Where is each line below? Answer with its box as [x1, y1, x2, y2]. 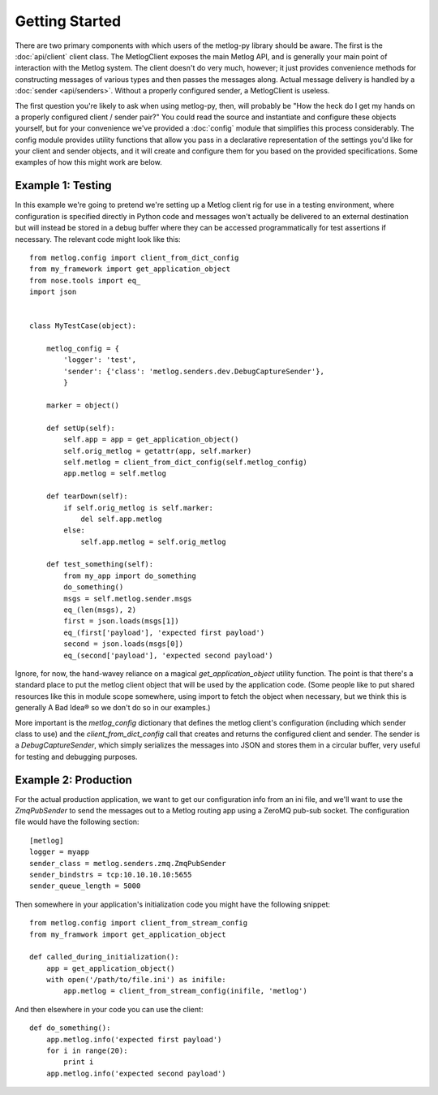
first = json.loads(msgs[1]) [63, 617, 180, 626]
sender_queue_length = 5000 [29, 882, 141, 890]
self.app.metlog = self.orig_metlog [80, 537, 226, 546]
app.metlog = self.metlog [63, 469, 166, 478]
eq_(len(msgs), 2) [63, 606, 137, 614]
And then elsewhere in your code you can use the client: [15, 1004, 204, 1014]
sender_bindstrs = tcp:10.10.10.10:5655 [29, 869, 192, 879]
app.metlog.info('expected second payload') [45, 1068, 226, 1078]
